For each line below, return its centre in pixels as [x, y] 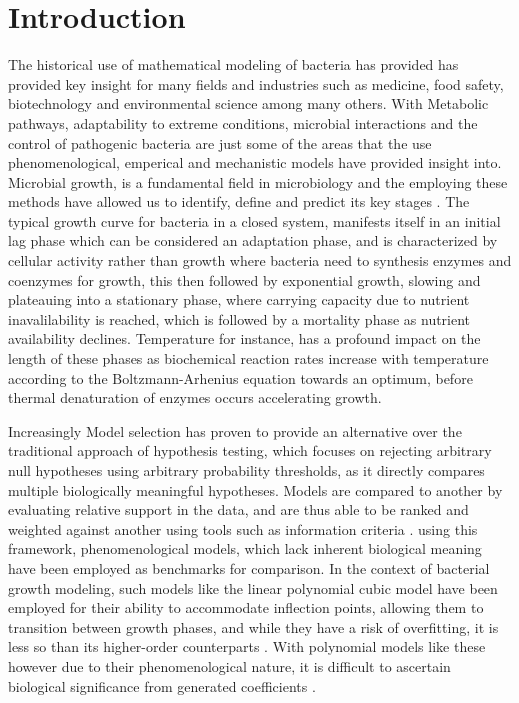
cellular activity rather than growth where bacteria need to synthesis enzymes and [260, 260]
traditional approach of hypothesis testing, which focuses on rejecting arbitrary [250, 450]
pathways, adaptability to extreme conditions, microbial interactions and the [243, 122]
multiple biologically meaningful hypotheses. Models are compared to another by [255, 489]
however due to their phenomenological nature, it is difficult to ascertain [229, 665]
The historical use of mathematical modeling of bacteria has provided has [233, 64]
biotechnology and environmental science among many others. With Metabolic [248, 103]
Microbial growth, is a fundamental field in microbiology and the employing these [258, 181]
